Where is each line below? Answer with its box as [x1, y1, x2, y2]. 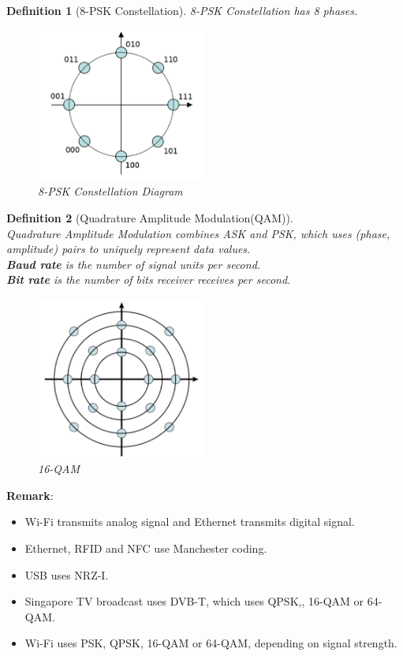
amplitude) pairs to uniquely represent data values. [6, 240, 251, 257]
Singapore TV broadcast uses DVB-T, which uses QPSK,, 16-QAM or [24, 593, 364, 609]
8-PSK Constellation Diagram [38, 183, 183, 199]
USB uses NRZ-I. [24, 566, 109, 583]
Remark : [6, 486, 54, 503]
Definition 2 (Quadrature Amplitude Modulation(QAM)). [6, 209, 293, 225]
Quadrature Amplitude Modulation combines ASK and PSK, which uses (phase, [6, 225, 390, 241]
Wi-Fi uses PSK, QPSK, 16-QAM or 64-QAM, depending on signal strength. [24, 635, 397, 651]
